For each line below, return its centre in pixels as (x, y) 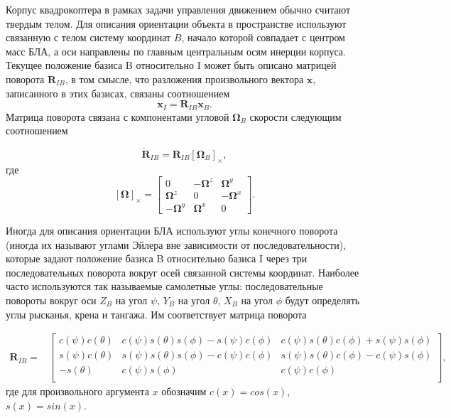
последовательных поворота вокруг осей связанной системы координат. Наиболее (183, 272)
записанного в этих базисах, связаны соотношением (118, 93)
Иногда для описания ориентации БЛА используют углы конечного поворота (172, 230)
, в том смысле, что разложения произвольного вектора (184, 79)
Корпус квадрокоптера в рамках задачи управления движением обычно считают (178, 9)
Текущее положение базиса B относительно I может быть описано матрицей (171, 65)
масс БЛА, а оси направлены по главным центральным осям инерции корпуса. (176, 51)
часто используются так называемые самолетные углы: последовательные (164, 286)
